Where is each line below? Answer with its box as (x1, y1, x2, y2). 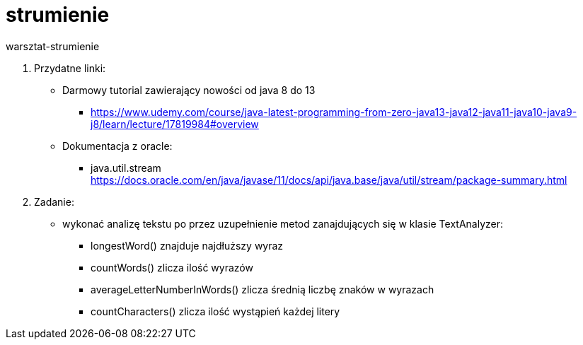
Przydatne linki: (34, 62, 106, 74)
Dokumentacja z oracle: (62, 139, 173, 152)
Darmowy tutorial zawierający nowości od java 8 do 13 (62, 83, 316, 96)
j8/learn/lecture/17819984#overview (91, 117, 259, 130)
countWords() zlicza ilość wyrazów (91, 261, 253, 274)
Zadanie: (34, 195, 74, 208)
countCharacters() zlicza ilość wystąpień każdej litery (91, 305, 340, 317)
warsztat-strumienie (6, 40, 100, 52)
